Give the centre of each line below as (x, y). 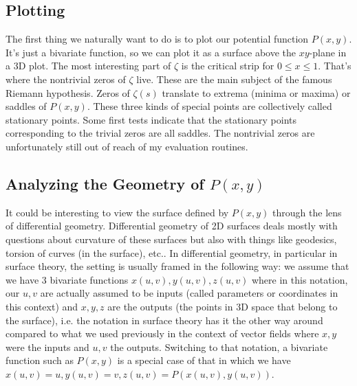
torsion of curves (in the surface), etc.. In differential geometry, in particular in (172, 252)
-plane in (328, 52)
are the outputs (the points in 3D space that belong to (223, 306)
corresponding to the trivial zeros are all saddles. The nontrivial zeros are (160, 133)
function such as (40, 360)
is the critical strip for (228, 66)
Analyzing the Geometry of (105, 183)
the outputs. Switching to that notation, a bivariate (219, 347)
